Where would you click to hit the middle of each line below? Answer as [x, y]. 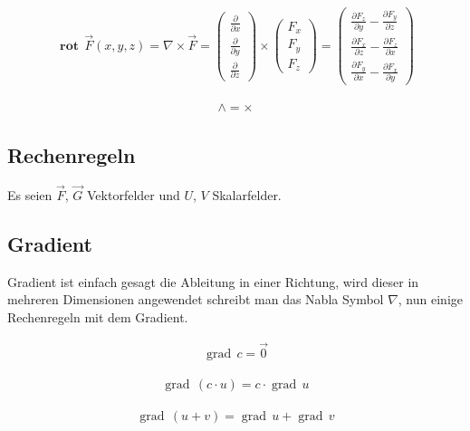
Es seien [30, 194]
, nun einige [430, 299]
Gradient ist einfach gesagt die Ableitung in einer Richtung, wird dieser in [213, 281]
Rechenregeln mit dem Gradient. [98, 316]
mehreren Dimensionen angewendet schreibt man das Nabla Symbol [196, 299]
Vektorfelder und [134, 194]
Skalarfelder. [247, 194]
